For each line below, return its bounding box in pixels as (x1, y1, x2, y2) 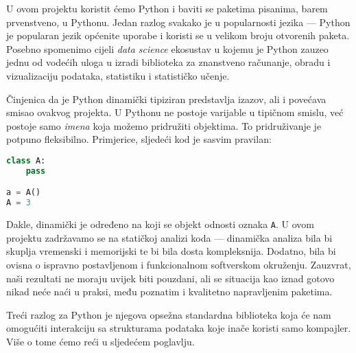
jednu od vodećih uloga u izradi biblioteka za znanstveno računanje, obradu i (6, 55, 331, 69)
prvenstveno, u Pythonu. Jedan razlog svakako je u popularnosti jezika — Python (6, 14, 351, 29)
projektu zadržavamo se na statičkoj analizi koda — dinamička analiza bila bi (6, 230, 333, 244)
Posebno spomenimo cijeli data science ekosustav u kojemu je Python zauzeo (6, 41, 329, 56)
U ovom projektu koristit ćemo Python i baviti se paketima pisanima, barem (6, 1, 328, 15)
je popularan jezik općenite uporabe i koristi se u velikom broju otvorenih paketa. (6, 28, 350, 43)
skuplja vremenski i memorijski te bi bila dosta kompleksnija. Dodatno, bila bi (6, 244, 336, 258)
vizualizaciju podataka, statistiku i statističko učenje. (6, 68, 230, 82)
